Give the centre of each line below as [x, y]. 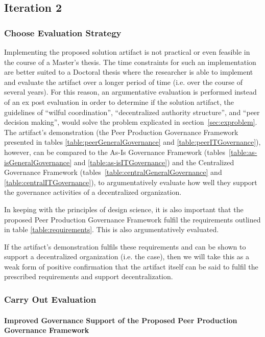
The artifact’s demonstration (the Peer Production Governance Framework [121, 132]
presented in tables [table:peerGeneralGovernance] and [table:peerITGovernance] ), [132, 142]
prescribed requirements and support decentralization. [89, 276]
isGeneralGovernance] [38, 162]
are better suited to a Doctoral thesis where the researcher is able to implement [129, 72]
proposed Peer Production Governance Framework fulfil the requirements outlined [132, 219]
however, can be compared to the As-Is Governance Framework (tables [115, 152]
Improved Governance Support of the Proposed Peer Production [121, 320]
